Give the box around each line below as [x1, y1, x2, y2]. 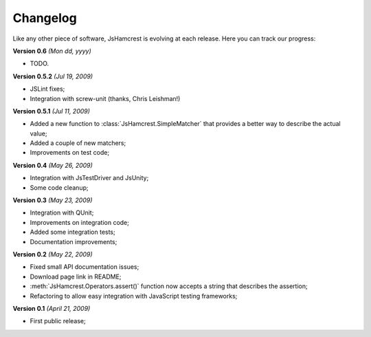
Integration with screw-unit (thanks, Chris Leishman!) [30, 94, 181, 102]
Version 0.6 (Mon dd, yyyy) [12, 47, 92, 55]
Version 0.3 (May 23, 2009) [12, 196, 93, 204]
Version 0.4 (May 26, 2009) [12, 161, 93, 169]
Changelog [12, 10, 77, 25]
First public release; [30, 317, 86, 325]
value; [30, 129, 47, 138]
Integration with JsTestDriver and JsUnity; [30, 174, 149, 182]
